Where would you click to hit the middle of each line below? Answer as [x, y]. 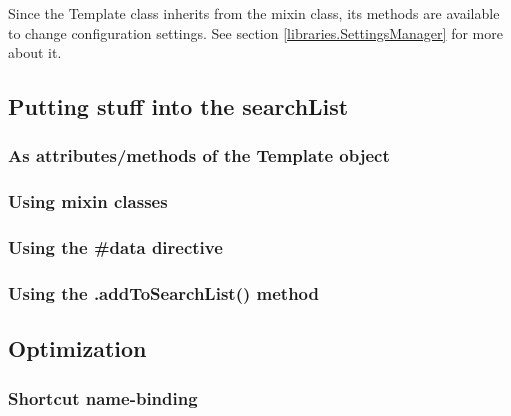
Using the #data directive [115, 247]
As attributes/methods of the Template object [199, 155]
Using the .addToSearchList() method [163, 293]
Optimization [77, 348]
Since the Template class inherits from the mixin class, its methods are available [254, 13]
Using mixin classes [88, 201]
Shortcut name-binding [103, 397]
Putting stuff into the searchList [178, 106]
